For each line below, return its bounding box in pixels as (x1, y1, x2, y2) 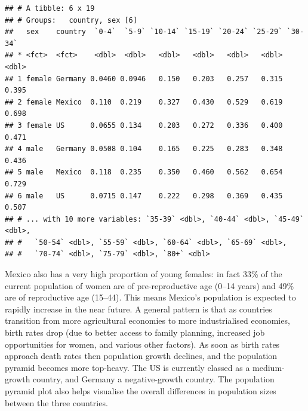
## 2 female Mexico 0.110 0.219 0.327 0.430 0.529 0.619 (5, 97, 283, 106)
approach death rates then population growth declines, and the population (5, 349, 278, 362)
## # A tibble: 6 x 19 (5, 4, 95, 13)
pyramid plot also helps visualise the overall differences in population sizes (5, 385, 276, 397)
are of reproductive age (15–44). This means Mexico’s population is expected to (5, 291, 296, 303)
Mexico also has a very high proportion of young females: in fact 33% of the (5, 268, 282, 280)
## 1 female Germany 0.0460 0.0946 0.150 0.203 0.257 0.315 (5, 74, 283, 83)
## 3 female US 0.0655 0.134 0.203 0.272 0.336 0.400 (5, 121, 283, 130)
